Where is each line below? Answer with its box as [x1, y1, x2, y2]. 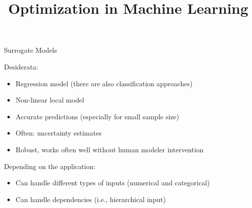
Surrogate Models [4, 45, 57, 55]
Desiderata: [4, 61, 38, 71]
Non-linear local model [15, 95, 84, 105]
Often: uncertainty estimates [15, 128, 102, 138]
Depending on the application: [4, 161, 96, 171]
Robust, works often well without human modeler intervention [15, 144, 204, 154]
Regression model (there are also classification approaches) [15, 78, 193, 88]
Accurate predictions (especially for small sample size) [15, 111, 180, 121]
